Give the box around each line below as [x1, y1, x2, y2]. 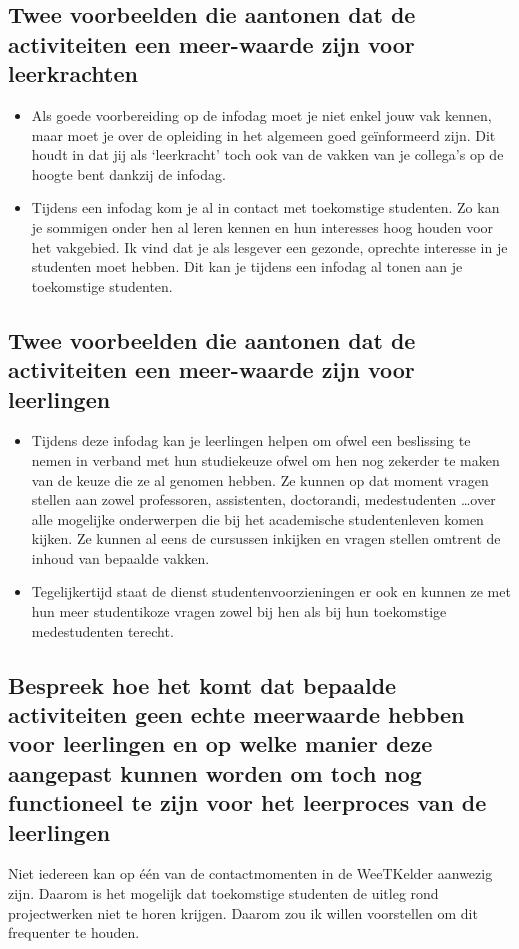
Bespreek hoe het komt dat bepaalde [8, 669, 397, 700]
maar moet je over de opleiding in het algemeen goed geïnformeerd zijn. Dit [31, 124, 496, 145]
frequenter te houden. [8, 922, 140, 943]
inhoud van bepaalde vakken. [31, 547, 210, 568]
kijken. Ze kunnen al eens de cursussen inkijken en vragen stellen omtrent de [31, 528, 501, 549]
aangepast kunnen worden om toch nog [8, 757, 422, 788]
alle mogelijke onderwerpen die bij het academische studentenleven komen [31, 508, 484, 529]
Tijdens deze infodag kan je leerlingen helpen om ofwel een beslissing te [31, 430, 471, 451]
